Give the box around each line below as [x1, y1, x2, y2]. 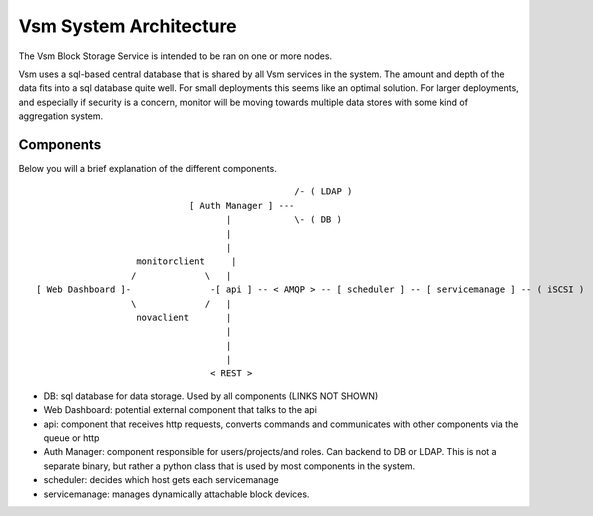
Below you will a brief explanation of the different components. [18, 163, 277, 175]
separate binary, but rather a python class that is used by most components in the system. [43, 460, 416, 472]
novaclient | [136, 311, 232, 323]
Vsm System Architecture [18, 15, 237, 37]
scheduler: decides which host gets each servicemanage [43, 474, 279, 486]
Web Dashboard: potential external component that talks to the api [43, 404, 317, 416]
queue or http [43, 432, 100, 444]
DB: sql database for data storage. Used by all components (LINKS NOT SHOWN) [43, 390, 379, 402]
